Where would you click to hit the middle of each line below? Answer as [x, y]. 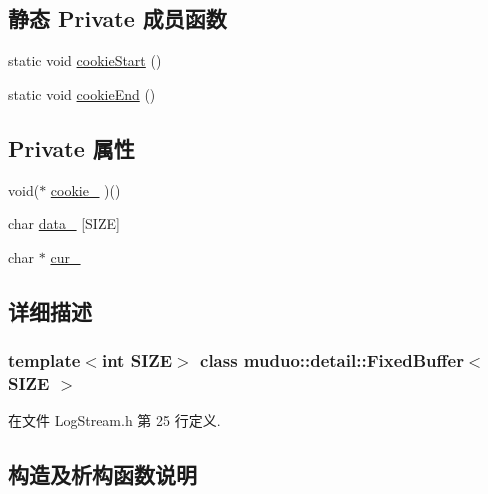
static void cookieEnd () [82, 93]
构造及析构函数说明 [102, 474]
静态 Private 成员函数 [117, 18]
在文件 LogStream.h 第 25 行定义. [114, 420]
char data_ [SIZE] [64, 223]
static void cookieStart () [85, 60]
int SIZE [137, 360]
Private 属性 [71, 147]
